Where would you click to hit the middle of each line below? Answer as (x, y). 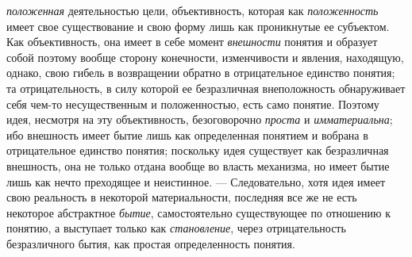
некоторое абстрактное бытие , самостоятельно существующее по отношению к (198, 212)
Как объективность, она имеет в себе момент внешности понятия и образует (192, 42)
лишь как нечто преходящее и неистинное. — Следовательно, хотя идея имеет (196, 181)
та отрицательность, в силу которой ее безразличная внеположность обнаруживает (206, 88)
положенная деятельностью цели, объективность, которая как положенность (193, 10)
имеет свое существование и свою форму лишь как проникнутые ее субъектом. (198, 26)
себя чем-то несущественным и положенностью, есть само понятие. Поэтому (193, 104)
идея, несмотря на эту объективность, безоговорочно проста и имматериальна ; (200, 119)
